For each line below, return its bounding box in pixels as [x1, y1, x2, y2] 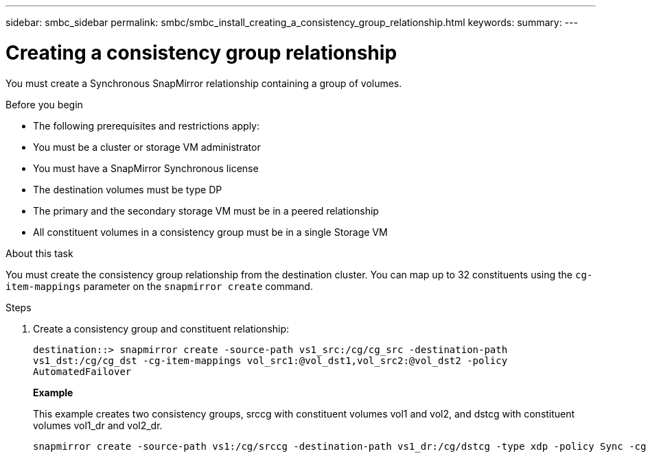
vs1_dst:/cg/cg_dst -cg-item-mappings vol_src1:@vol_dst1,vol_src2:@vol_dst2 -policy [33, 354, 508, 366]
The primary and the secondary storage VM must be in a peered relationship [33, 204, 379, 217]
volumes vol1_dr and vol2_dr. [33, 419, 163, 431]
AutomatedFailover [33, 365, 132, 377]
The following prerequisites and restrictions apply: [33, 119, 260, 132]
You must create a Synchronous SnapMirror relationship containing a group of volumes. [5, 77, 402, 89]
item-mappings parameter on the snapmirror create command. [5, 280, 313, 292]
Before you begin [5, 98, 83, 110]
